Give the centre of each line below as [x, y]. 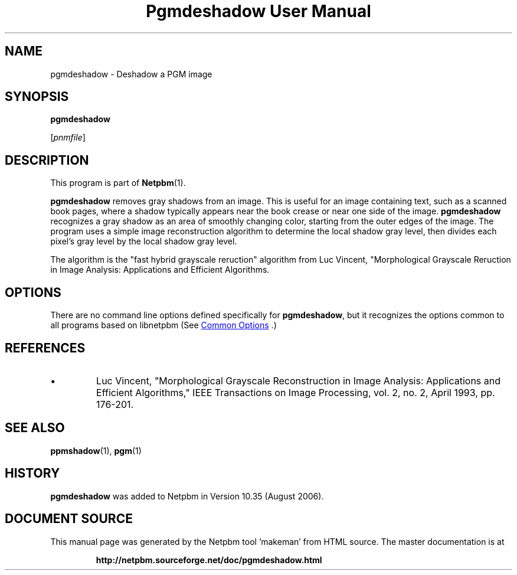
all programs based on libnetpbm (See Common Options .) [163, 325]
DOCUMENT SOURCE [69, 519]
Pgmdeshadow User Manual [258, 11]
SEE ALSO [35, 428]
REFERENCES [45, 348]
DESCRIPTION [47, 160]
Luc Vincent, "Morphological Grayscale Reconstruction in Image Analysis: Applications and [299, 380]
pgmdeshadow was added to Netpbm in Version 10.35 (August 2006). [187, 496]
